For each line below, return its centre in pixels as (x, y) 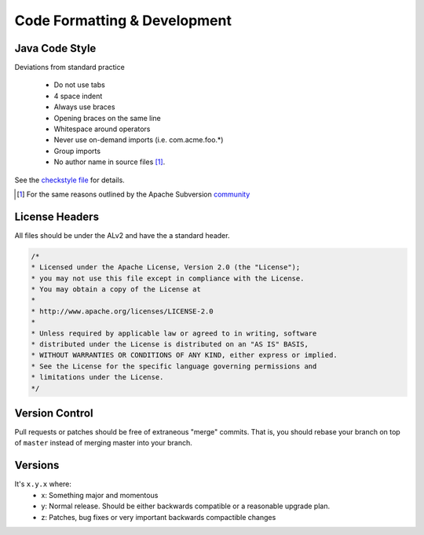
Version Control (54, 413)
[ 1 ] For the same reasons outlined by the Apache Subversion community (133, 194)
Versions (37, 465)
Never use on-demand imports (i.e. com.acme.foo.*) (139, 140)
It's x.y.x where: (43, 484)
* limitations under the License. (97, 377)
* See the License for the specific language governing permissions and (174, 366)
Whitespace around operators (102, 129)
